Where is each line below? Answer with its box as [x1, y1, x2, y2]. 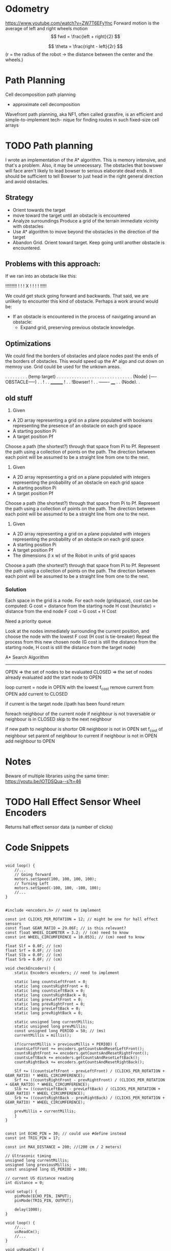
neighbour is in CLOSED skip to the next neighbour [5, 716, 112, 722]
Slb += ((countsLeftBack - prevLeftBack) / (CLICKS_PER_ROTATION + [14, 1086, 160, 1091]
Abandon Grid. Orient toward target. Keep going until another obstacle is [12, 239, 165, 246]
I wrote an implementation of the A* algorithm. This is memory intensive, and [5, 157, 166, 163]
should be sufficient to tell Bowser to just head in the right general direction [5, 173, 163, 179]
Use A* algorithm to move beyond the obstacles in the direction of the [12, 228, 159, 235]
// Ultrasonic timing [5, 1153, 51, 1159]
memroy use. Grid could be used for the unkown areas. [5, 363, 121, 370]
